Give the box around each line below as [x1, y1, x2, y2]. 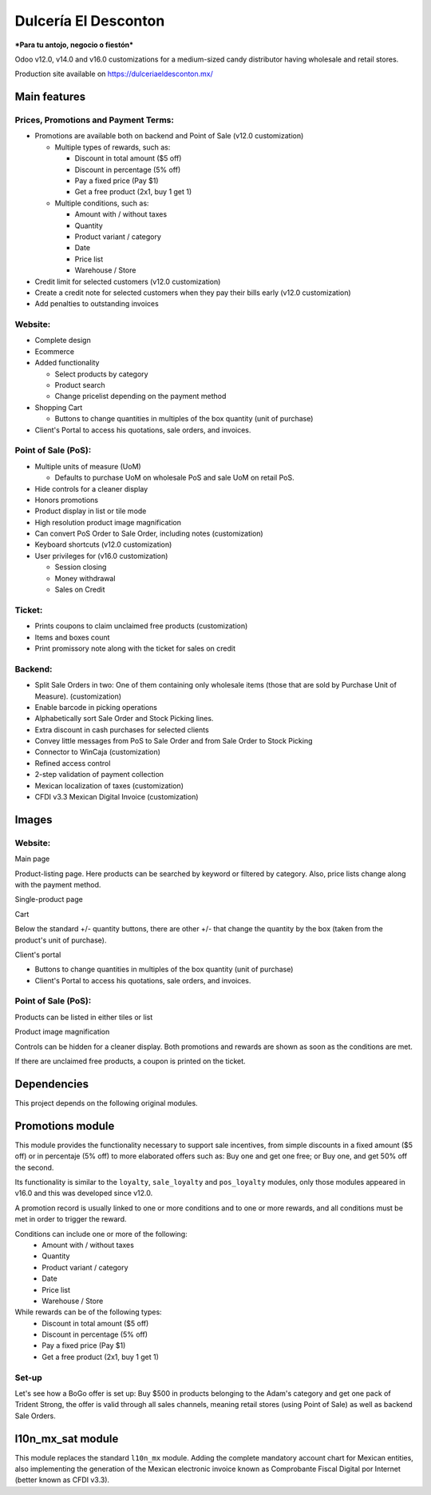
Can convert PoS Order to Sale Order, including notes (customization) [34, 528, 263, 539]
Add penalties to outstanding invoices [34, 299, 159, 309]
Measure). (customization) [34, 692, 122, 701]
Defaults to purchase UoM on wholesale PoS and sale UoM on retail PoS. [54, 472, 295, 483]
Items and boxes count [34, 632, 110, 642]
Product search [54, 381, 105, 390]
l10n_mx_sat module [14, 1432, 119, 1445]
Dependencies [14, 1077, 89, 1090]
